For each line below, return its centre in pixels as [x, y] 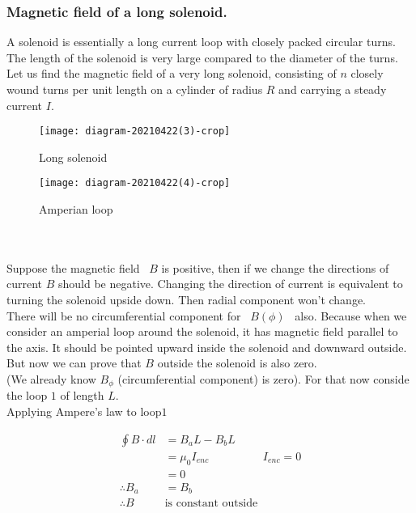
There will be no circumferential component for [124, 315]
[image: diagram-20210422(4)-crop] [135, 183]
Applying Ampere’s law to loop [84, 411]
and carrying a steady [333, 89]
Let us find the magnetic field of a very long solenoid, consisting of [172, 73]
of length [82, 395]
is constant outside [211, 504]
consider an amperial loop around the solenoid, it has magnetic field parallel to [202, 331]
